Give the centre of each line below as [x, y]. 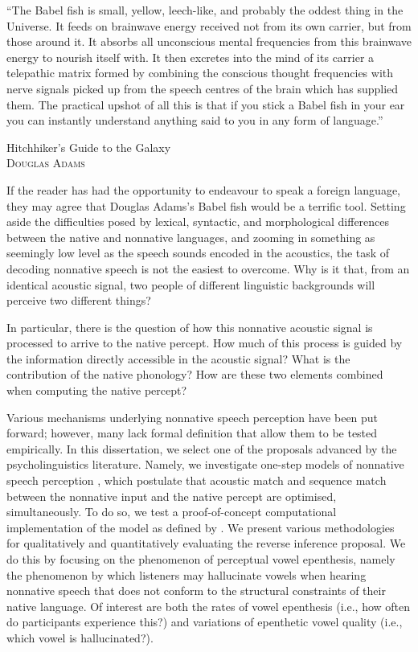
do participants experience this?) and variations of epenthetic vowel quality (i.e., [205, 622]
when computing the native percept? [97, 390]
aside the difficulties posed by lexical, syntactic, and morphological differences [198, 221]
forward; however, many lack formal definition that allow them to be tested [192, 433]
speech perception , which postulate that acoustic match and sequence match [197, 480]
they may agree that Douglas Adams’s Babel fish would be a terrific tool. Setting [206, 205]
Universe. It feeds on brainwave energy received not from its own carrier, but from [209, 25]
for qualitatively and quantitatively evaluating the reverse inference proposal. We [206, 543]
